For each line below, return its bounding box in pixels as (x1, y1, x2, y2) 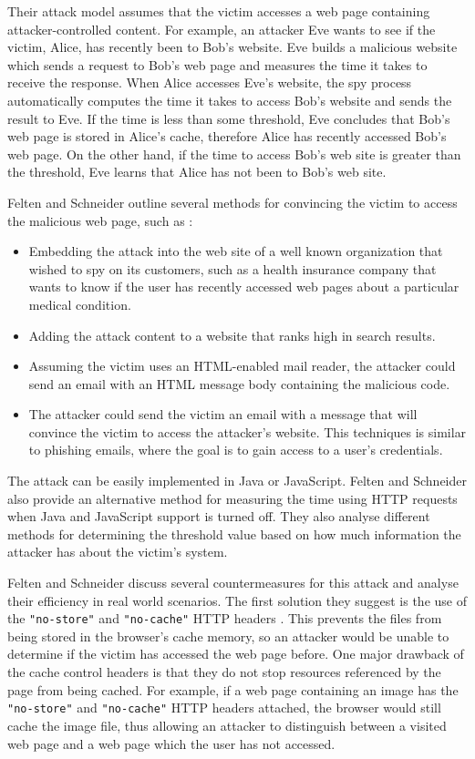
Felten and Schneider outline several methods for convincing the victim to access (7, 192, 458, 211)
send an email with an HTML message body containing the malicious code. (28, 374, 450, 393)
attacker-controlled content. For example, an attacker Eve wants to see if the (7, 19, 436, 38)
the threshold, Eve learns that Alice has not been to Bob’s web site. (7, 162, 387, 181)
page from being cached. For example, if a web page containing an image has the (7, 680, 459, 699)
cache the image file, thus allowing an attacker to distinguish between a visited (7, 715, 447, 734)
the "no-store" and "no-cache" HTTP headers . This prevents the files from (7, 609, 442, 628)
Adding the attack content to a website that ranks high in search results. (28, 325, 436, 344)
